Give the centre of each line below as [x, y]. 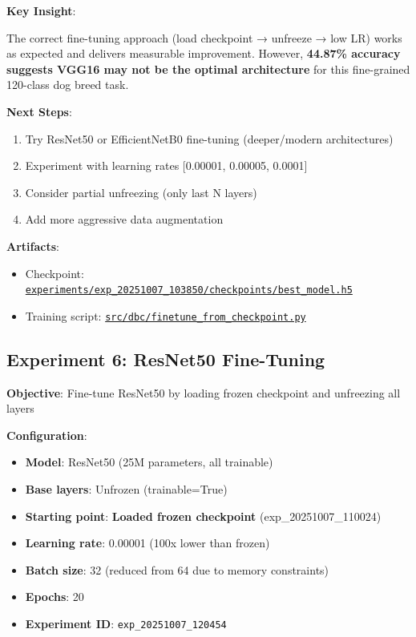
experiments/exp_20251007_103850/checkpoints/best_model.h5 [189, 290]
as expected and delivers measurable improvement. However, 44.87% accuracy [204, 53]
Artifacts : [33, 246]
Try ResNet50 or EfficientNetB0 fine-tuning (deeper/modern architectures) [209, 138]
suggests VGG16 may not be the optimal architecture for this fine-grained [208, 69]
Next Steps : [39, 111]
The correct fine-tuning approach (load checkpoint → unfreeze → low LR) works [204, 37]
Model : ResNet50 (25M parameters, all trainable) [149, 462]
